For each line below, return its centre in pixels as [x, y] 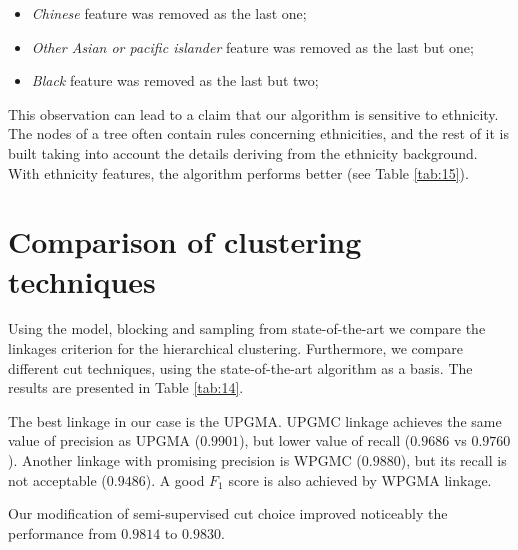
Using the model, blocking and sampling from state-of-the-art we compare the [247, 328]
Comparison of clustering [185, 241]
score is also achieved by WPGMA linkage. [360, 479]
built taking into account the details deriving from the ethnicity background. [243, 152]
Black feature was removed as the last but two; [175, 80]
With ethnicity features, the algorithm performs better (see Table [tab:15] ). [238, 172]
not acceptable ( [57, 479]
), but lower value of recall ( [325, 440]
